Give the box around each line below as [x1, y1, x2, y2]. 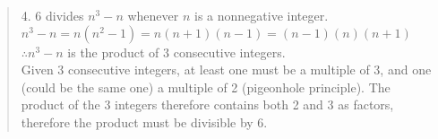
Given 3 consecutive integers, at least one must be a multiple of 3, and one [21, 60, 432, 79]
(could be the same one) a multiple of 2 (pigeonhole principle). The [21, 77, 391, 96]
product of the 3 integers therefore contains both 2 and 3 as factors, [21, 95, 394, 114]
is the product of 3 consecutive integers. [67, 42, 286, 61]
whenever [127, 6, 179, 24]
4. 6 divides [21, 6, 84, 24]
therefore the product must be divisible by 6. [21, 112, 268, 131]
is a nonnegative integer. [193, 6, 329, 24]
